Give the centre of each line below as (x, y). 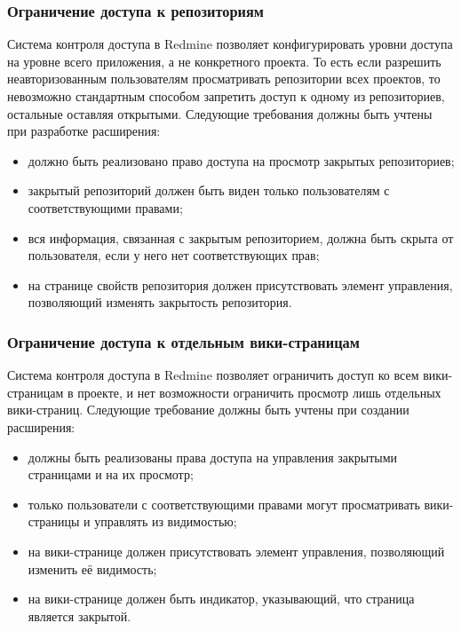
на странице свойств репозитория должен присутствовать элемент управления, (240, 284)
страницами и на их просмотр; (111, 474)
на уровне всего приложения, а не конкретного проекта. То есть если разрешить (224, 61)
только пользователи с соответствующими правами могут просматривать (224, 504)
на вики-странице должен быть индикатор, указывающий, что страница (221, 599)
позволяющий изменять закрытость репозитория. (160, 302)
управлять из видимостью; (166, 521)
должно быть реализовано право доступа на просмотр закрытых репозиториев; (241, 160)
